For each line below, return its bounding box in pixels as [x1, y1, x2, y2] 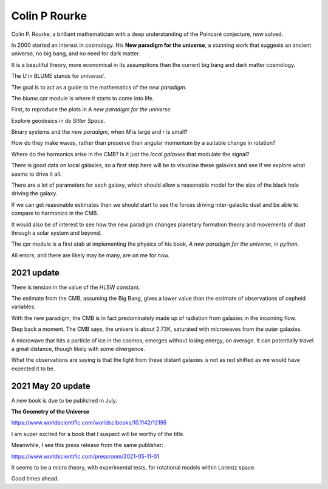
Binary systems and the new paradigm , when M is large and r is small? [11, 128, 188, 136]
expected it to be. [11, 365, 55, 372]
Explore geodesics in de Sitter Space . [11, 117, 106, 124]
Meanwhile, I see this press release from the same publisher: [11, 442, 164, 449]
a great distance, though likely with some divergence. [11, 345, 146, 352]
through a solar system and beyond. [11, 229, 101, 237]
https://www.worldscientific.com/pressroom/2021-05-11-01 [11, 453, 160, 460]
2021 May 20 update [11, 381, 91, 391]
